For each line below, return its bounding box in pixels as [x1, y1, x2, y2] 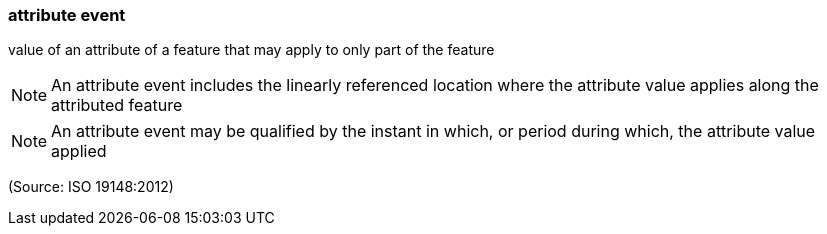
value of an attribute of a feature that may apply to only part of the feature [8, 41, 495, 59]
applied [51, 141, 107, 162]
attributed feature [51, 95, 183, 116]
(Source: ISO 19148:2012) [8, 178, 174, 196]
